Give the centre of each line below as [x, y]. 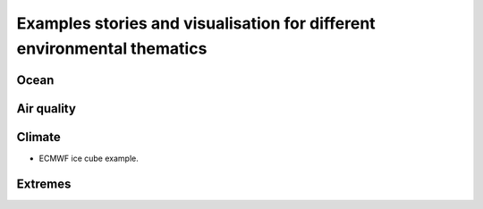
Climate [39, 137]
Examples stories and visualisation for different [196, 23]
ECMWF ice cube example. [89, 158]
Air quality [46, 109]
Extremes [44, 184]
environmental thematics [112, 48]
